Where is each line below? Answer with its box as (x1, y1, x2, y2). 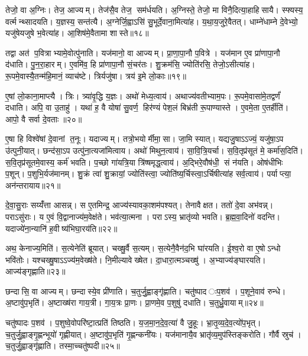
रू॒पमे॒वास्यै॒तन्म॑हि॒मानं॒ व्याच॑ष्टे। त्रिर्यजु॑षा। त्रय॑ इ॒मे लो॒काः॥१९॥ (5, 69, 186, 82)
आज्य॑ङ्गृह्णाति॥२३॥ (5, 265, 66, 277)
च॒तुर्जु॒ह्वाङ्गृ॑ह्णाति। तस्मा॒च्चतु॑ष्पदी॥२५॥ (5, 339, 120, 352)
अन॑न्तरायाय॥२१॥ (5, 179, 61, 191)
